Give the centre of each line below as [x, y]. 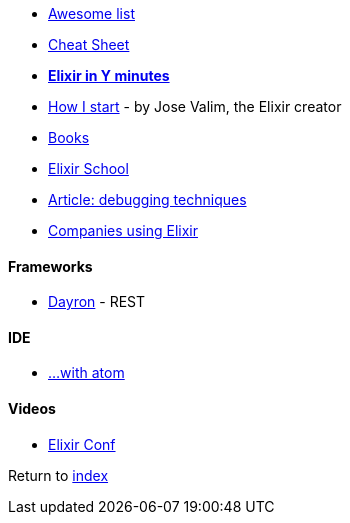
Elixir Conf [82, 444]
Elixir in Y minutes [109, 75]
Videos [32, 409]
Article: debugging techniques [147, 199]
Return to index [58, 475]
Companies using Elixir [123, 230]
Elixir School [88, 168]
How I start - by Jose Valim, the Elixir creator [195, 106]
